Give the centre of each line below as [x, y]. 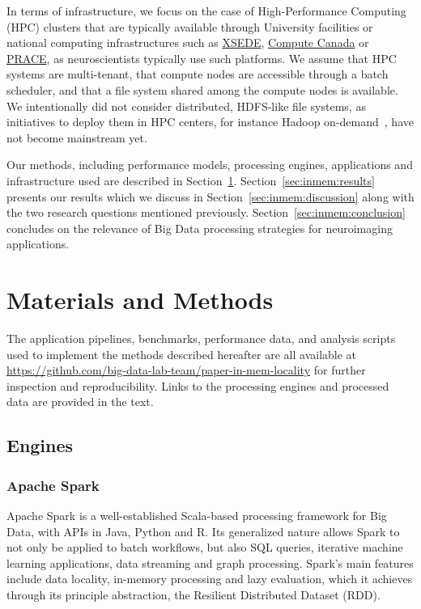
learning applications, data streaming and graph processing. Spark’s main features [210, 562]
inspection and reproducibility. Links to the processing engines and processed [198, 385]
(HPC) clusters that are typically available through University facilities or [190, 26]
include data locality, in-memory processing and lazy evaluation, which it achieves [210, 579]
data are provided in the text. [80, 402]
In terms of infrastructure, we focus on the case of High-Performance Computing [206, 11]
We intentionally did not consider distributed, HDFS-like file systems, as [186, 106]
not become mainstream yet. [77, 137]
